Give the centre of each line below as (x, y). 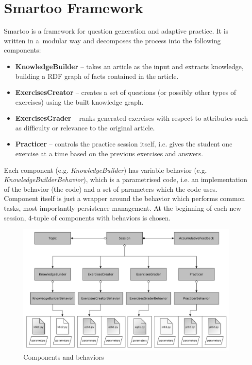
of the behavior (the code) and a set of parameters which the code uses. (111, 189)
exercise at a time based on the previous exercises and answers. (109, 154)
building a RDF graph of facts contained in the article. (97, 76)
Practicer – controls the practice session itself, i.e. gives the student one (124, 144)
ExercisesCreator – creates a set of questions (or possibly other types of (126, 92)
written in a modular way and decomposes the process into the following (112, 40)
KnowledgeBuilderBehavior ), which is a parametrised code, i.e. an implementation (126, 179)
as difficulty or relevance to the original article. (85, 127)
